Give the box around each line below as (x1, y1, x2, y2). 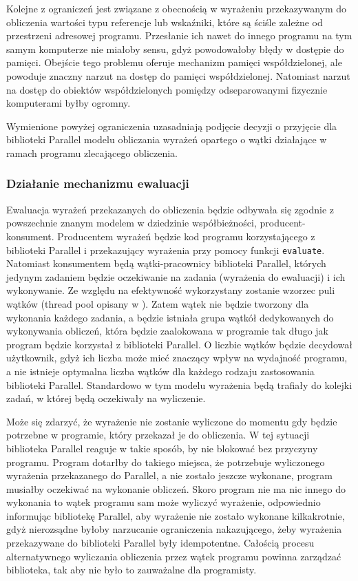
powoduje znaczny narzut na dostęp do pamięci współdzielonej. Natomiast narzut (6, 68, 350, 83)
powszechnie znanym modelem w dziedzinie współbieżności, (6, 215, 257, 230)
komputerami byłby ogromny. (6, 96, 131, 110)
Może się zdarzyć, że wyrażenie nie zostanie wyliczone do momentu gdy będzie (6, 414, 337, 428)
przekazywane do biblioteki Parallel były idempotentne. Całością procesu (6, 536, 315, 550)
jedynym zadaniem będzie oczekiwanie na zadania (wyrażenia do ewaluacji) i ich (6, 269, 346, 284)
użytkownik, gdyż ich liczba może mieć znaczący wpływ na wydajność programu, (6, 350, 348, 365)
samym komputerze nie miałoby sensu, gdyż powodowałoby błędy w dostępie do (6, 41, 344, 56)
